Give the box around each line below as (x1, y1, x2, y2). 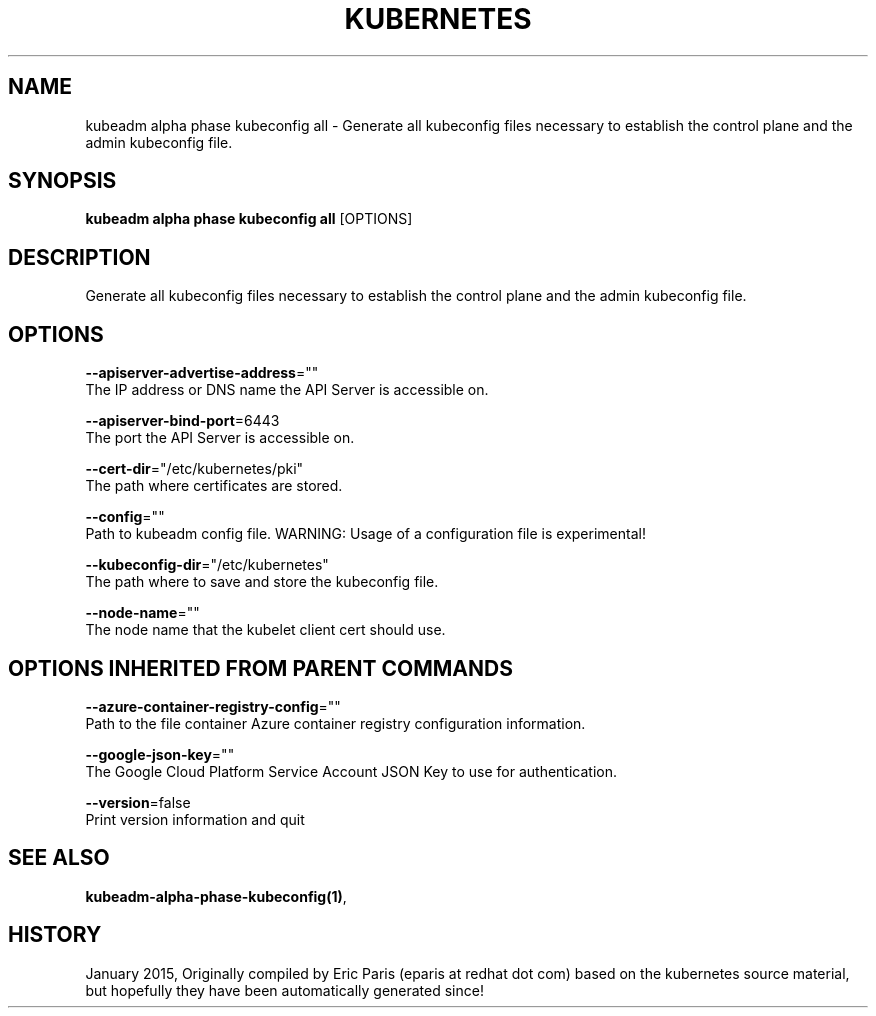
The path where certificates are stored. (85, 477, 343, 495)
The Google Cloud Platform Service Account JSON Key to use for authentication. (85, 762, 618, 780)
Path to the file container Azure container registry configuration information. (85, 714, 586, 732)
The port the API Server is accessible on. (85, 429, 355, 447)
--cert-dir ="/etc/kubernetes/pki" (85, 460, 304, 478)
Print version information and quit (85, 810, 305, 828)
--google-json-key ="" (85, 745, 235, 763)
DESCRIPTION (8, 244, 151, 270)
